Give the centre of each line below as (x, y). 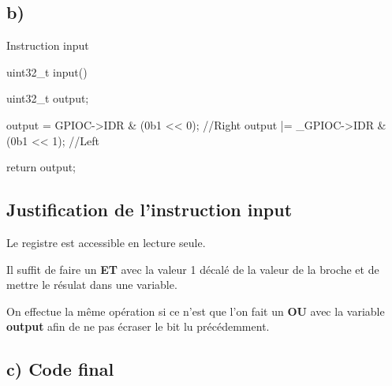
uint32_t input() (47, 71)
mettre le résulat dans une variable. (92, 285)
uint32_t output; (48, 98)
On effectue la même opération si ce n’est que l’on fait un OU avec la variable (196, 311)
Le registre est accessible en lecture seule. (106, 242)
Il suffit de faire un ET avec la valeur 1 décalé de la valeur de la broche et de (193, 269)
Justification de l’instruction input (149, 210)
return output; (41, 167)
